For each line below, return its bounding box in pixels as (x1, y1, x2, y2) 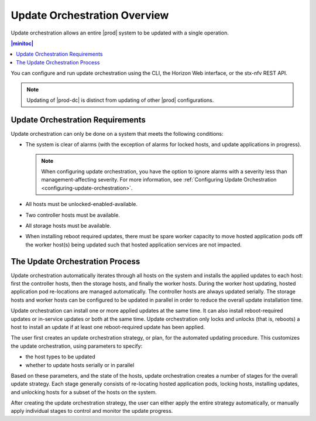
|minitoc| (11, 40, 34, 47)
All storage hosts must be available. (25, 222, 111, 229)
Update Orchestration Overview (11, 9, 169, 22)
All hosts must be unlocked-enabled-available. (25, 201, 138, 208)
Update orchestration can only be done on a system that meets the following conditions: (11, 130, 224, 137)
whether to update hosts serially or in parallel (25, 361, 135, 368)
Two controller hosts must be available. (25, 211, 120, 218)
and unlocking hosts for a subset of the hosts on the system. (11, 388, 157, 395)
